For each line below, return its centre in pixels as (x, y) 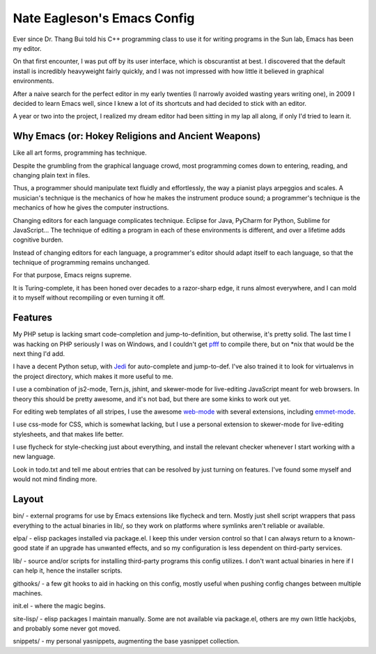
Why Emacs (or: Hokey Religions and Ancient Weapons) (137, 136)
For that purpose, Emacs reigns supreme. (72, 275)
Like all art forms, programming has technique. (80, 153)
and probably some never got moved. (67, 629)
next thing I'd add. (39, 353)
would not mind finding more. (55, 479)
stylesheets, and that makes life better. (69, 434)
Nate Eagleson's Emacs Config (104, 18)
